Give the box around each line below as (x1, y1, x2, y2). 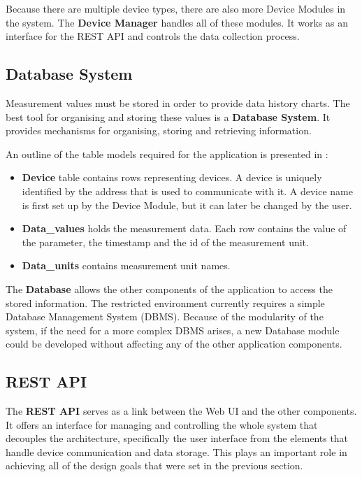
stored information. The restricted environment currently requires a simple (6, 295, 325, 310)
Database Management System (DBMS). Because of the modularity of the (6, 309, 324, 324)
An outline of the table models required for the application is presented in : (6, 146, 328, 161)
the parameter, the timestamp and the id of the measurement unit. (22, 234, 309, 249)
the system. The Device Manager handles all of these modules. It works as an (6, 15, 348, 29)
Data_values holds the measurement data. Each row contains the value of (22, 221, 347, 236)
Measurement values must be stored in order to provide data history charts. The (6, 95, 350, 110)
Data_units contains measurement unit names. (22, 258, 231, 273)
